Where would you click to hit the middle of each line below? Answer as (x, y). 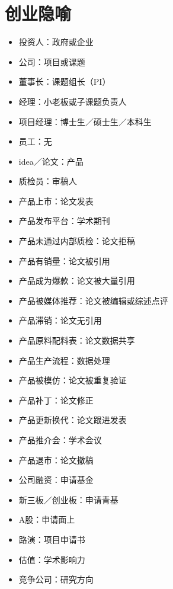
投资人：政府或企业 (56, 42)
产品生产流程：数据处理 (64, 360)
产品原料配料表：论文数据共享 (77, 340)
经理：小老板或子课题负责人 (73, 101)
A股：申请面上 (47, 519)
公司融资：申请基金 (56, 480)
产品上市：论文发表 (56, 201)
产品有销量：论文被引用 (64, 260)
